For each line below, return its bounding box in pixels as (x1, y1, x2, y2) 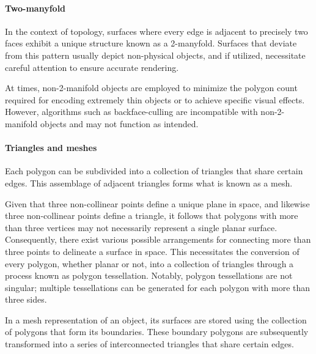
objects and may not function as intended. (40, 117, 199, 130)
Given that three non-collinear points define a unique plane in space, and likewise (5, 197, 310, 210)
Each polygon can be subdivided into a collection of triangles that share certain (5, 164, 303, 177)
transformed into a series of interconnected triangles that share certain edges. (5, 337, 294, 350)
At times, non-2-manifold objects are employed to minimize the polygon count (5, 81, 298, 94)
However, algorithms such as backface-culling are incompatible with (5, 105, 258, 118)
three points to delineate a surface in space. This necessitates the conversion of (5, 245, 299, 257)
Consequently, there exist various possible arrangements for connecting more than (5, 233, 311, 246)
